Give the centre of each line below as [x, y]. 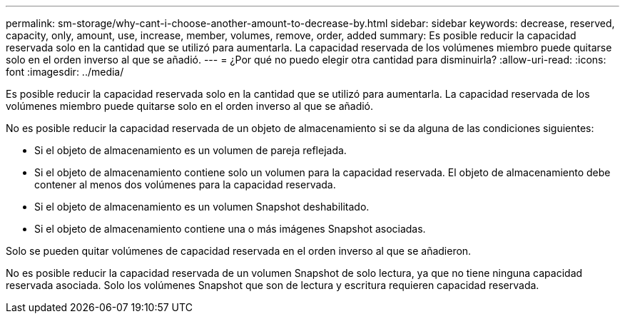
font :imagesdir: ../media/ [65, 72]
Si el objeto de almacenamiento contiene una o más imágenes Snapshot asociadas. [230, 229]
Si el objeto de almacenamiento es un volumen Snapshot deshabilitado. [202, 207]
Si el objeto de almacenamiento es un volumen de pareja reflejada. [190, 150]
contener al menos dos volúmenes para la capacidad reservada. [185, 184]
